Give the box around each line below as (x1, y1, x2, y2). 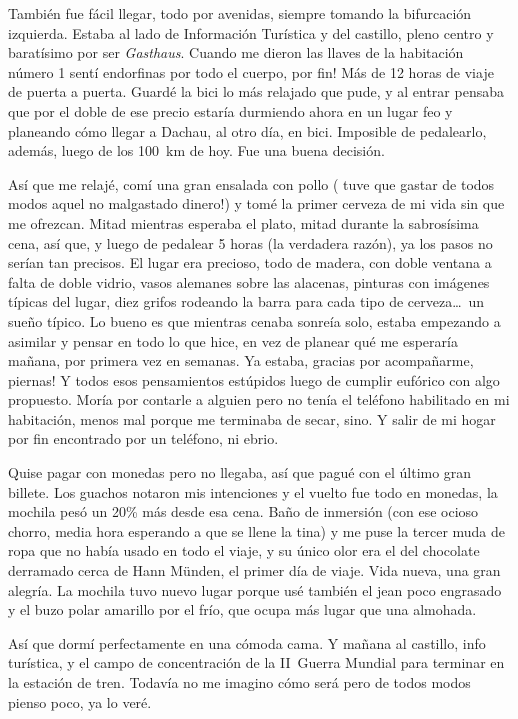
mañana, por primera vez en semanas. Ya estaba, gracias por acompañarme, (8, 350, 474, 371)
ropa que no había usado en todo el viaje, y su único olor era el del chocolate (8, 540, 480, 561)
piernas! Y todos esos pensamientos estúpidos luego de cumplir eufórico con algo (8, 369, 500, 390)
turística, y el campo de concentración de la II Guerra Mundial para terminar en (8, 652, 505, 673)
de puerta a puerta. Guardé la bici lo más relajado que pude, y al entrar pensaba (8, 81, 504, 102)
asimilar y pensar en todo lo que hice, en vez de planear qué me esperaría (8, 330, 458, 351)
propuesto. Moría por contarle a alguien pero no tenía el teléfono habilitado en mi (8, 389, 510, 410)
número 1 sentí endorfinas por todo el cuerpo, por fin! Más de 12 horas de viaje (8, 61, 494, 82)
